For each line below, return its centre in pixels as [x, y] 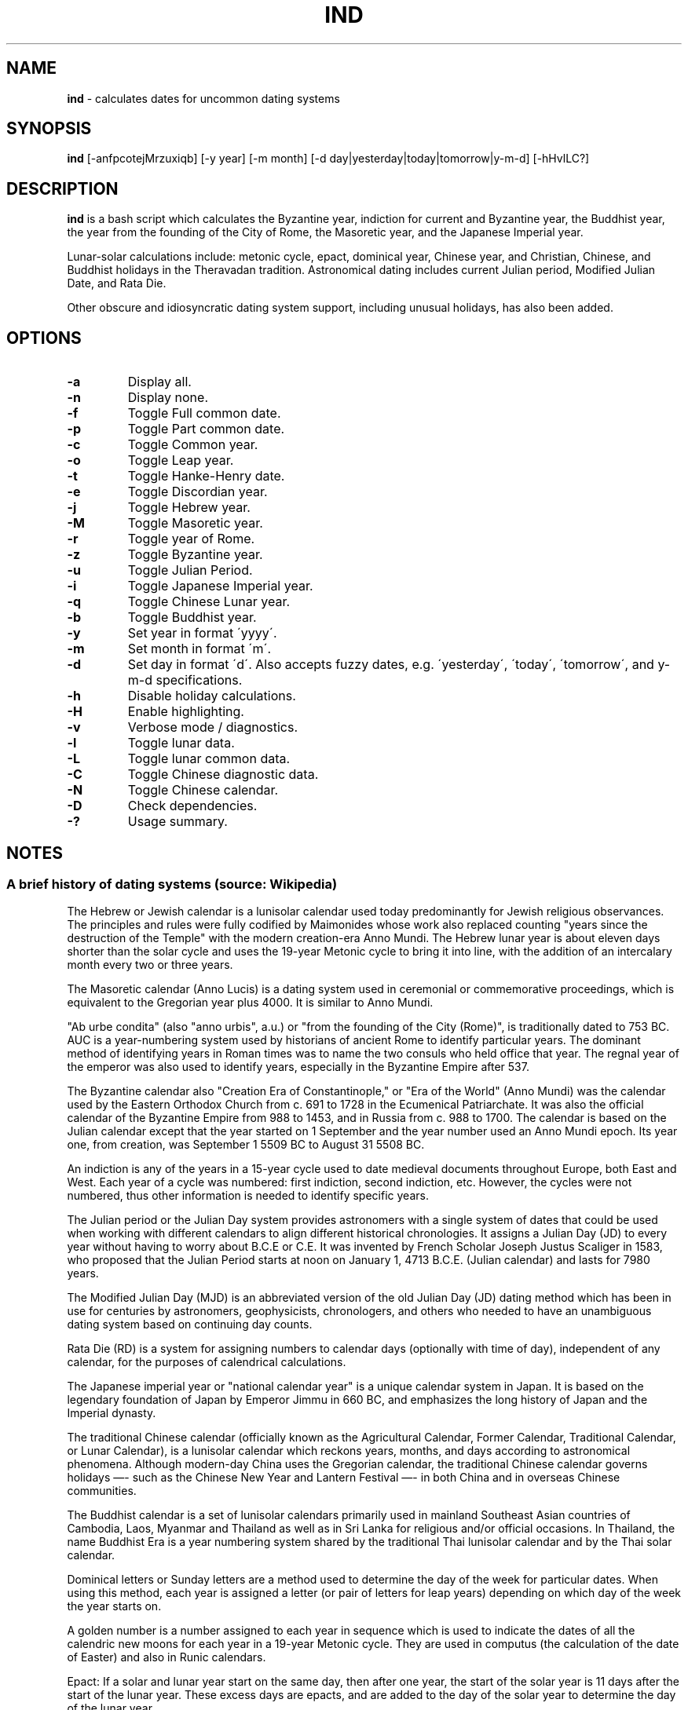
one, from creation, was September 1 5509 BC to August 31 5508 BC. [246, 1145]
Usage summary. [177, 822]
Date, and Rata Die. [117, 283]
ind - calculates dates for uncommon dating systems [203, 98]
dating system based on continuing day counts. [190, 1325]
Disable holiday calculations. [212, 696]
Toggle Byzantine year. [195, 555]
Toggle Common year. [193, 445]
